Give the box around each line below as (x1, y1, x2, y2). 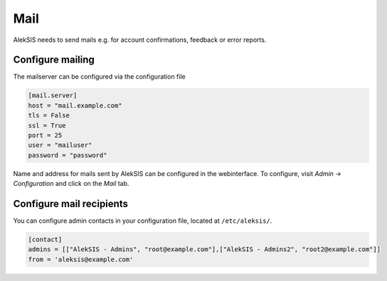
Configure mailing (13, 54, 95, 66)
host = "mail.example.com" (28, 101, 122, 109)
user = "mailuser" (28, 141, 92, 149)
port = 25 (28, 131, 63, 139)
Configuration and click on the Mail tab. (13, 180, 129, 188)
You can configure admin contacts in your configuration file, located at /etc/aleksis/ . (13, 216, 272, 225)
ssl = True (28, 121, 66, 129)
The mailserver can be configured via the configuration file (13, 72, 186, 81)
